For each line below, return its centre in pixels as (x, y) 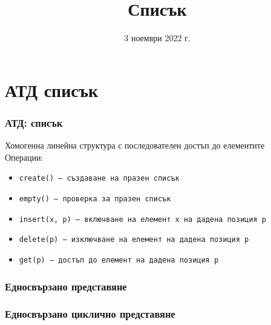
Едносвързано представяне (66, 286)
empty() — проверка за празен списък (95, 199)
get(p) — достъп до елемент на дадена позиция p (119, 260)
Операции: (24, 157)
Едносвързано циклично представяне (90, 314)
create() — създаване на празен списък (99, 179)
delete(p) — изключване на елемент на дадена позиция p (134, 240)
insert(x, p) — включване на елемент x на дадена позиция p (142, 219)
